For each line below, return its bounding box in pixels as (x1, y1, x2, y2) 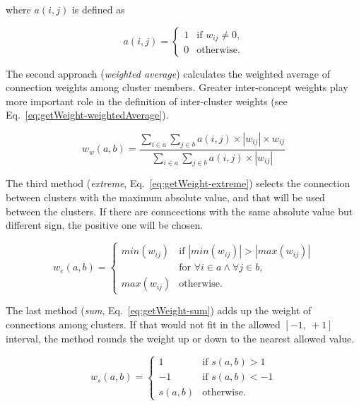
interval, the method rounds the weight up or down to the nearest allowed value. (6, 330, 355, 345)
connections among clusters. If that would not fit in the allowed (6, 317, 281, 331)
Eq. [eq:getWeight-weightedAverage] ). (6, 107, 169, 122)
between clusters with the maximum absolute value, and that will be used (6, 190, 325, 205)
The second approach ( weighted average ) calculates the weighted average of (6, 66, 331, 80)
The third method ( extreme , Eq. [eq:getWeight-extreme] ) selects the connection (6, 176, 351, 191)
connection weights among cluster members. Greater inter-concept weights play (6, 80, 348, 95)
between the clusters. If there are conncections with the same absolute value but (6, 203, 353, 218)
